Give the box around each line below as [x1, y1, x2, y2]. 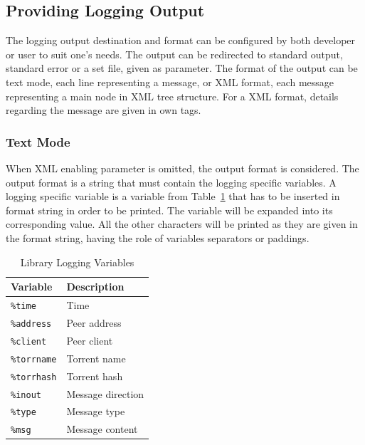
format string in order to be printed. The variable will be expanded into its [6, 202, 333, 217]
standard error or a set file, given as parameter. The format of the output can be [6, 61, 358, 75]
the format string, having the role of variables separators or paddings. [6, 230, 310, 245]
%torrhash [11, 372, 57, 382]
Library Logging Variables [20, 254, 134, 269]
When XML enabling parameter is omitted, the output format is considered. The [6, 160, 359, 175]
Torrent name [66, 350, 126, 365]
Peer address [66, 315, 122, 330]
